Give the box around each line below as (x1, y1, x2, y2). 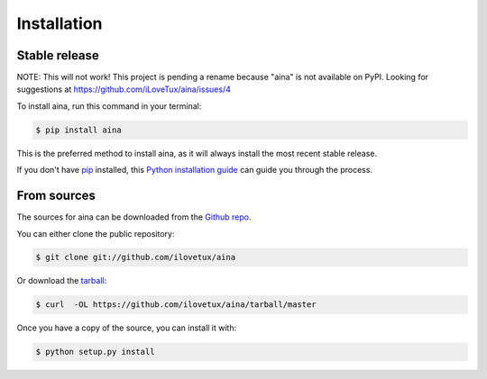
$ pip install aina (35, 124, 122, 135)
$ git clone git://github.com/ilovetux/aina (35, 252, 236, 263)
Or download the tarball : (16, 275, 107, 286)
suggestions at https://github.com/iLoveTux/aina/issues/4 (16, 84, 232, 95)
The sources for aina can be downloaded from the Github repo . (16, 212, 252, 222)
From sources (16, 188, 96, 203)
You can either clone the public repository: (16, 228, 175, 239)
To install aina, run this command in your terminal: (16, 100, 202, 112)
